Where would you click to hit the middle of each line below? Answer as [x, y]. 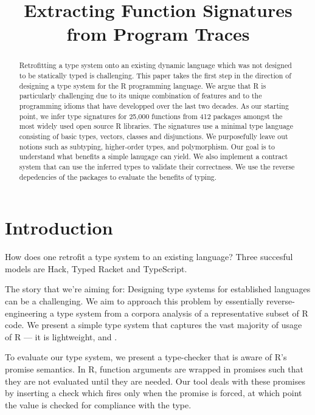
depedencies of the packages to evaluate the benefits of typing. [118, 177]
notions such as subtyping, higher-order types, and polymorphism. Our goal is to [147, 146]
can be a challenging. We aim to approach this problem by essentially [134, 300]
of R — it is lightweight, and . [61, 336]
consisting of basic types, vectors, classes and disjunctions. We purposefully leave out [154, 136]
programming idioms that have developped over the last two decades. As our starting [154, 105]
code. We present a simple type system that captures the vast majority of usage [154, 325]
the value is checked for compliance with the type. [98, 404]
